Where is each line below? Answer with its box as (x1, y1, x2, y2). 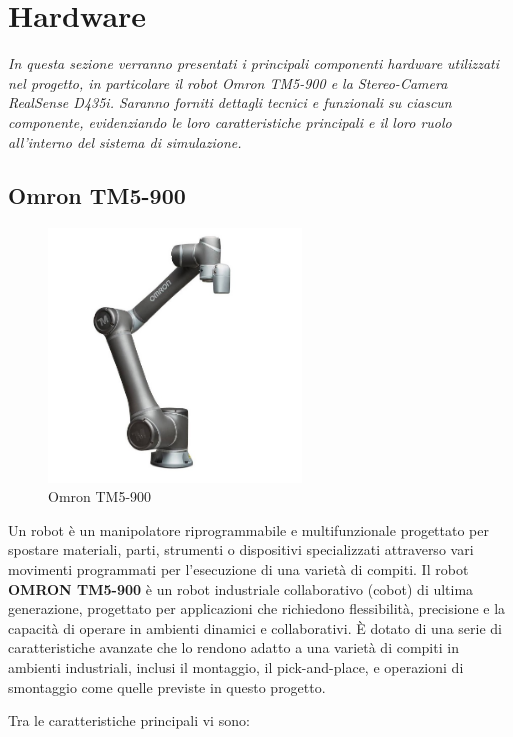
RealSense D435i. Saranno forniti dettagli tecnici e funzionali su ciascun (8, 92, 452, 113)
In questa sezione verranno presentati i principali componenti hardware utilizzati (8, 53, 499, 74)
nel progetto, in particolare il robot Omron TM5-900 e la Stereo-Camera (8, 72, 448, 93)
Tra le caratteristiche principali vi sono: (8, 710, 250, 731)
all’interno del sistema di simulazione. (8, 131, 242, 152)
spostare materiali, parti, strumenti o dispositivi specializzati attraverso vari (8, 539, 474, 560)
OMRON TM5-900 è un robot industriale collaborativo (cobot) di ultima (8, 578, 474, 599)
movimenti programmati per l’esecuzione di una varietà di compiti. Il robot (8, 559, 469, 580)
